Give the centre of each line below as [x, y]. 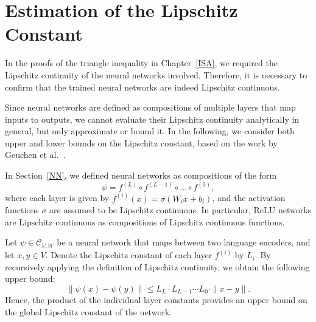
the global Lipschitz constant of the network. [89, 311]
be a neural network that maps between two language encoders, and [184, 242]
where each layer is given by [57, 198]
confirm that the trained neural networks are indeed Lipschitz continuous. [142, 87]
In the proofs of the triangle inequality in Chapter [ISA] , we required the [141, 63]
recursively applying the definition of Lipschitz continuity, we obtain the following [157, 266]
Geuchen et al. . [35, 155]
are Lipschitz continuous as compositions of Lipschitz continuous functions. [145, 221]
